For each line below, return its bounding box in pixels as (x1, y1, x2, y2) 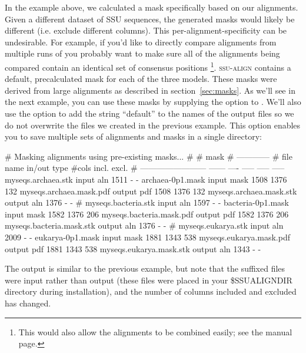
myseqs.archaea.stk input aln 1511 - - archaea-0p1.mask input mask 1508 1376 (5, 173, 287, 185)
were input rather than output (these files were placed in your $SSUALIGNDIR (5, 273, 292, 286)
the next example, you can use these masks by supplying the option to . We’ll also (5, 95, 301, 108)
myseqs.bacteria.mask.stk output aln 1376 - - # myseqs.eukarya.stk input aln (5, 219, 284, 232)
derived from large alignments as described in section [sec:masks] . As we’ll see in (5, 84, 295, 96)
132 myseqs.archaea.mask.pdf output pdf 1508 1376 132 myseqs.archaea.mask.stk (5, 184, 297, 197)
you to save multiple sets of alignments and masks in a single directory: (5, 130, 262, 143)
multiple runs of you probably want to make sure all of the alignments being (5, 47, 280, 60)
